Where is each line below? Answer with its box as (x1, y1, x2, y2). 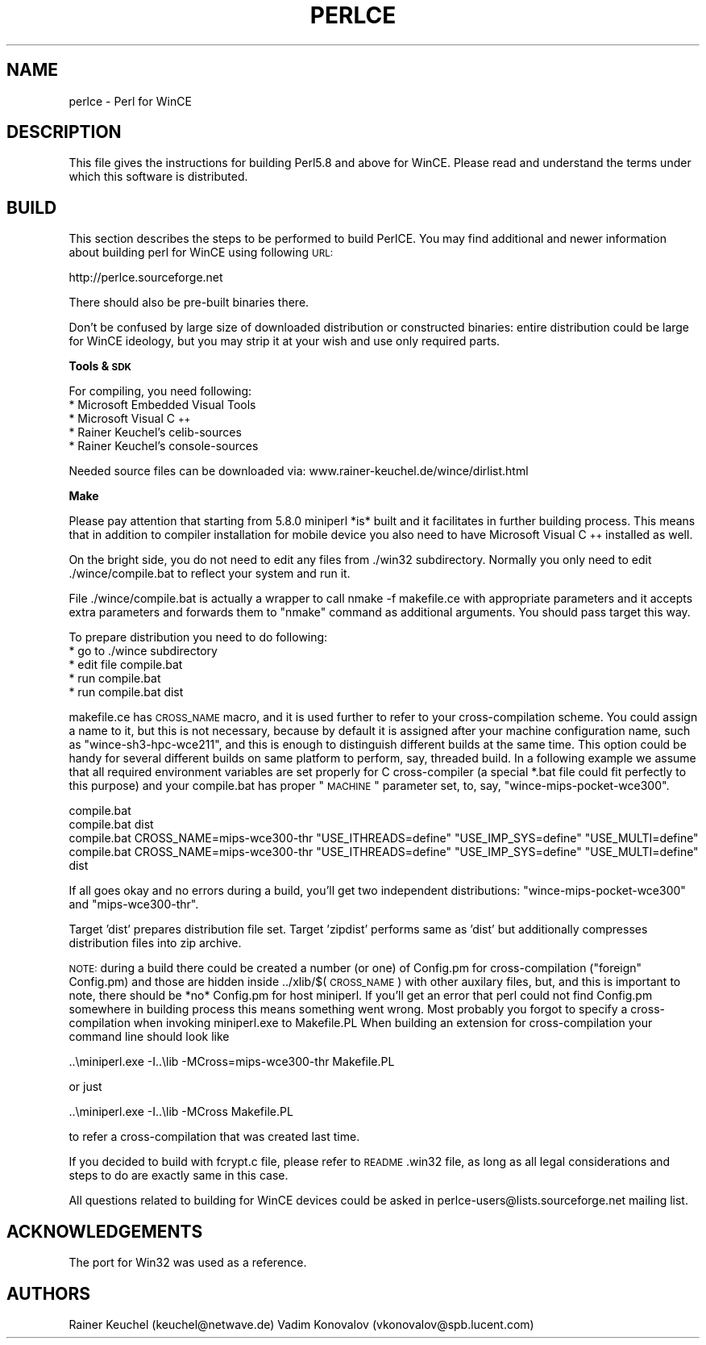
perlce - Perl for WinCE (69, 94, 192, 108)
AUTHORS (6, 1283, 91, 1304)
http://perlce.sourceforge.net (69, 270, 223, 285)
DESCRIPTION (6, 122, 122, 143)
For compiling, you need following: (69, 384, 252, 399)
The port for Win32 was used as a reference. (69, 1255, 307, 1270)
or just (69, 1080, 102, 1094)
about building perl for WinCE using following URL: (69, 245, 334, 260)
